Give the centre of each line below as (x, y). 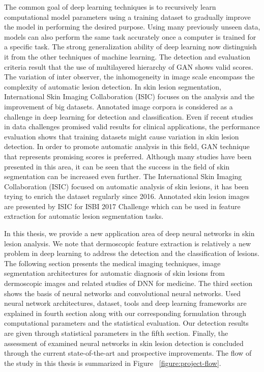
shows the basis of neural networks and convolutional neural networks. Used (123, 293)
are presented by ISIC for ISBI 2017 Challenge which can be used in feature (122, 206)
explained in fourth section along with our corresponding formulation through (125, 313)
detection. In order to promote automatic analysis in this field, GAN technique (127, 146)
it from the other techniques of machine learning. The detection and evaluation (127, 56)
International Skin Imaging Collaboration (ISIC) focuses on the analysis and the (129, 96)
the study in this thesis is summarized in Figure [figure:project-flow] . (113, 363)
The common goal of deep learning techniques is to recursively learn (110, 7)
